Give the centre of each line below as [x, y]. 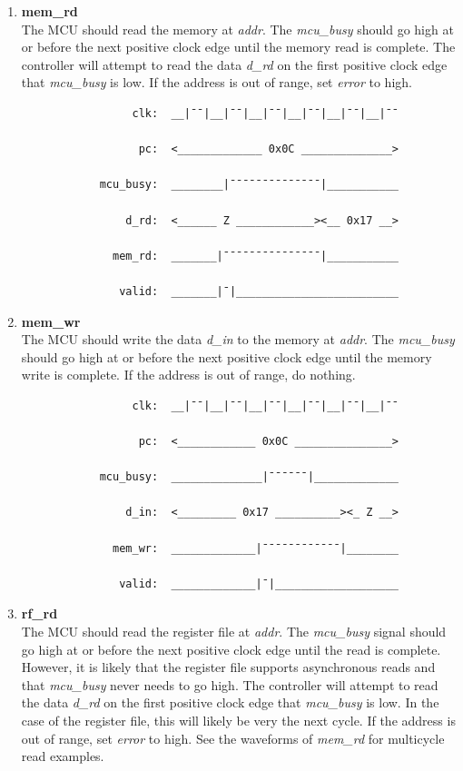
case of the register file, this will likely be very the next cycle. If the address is [238, 720]
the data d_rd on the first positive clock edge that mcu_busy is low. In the [230, 702]
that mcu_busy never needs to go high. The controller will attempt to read [230, 684]
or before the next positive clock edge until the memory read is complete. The [238, 47]
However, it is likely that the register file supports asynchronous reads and [228, 667]
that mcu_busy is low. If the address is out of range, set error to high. [217, 82]
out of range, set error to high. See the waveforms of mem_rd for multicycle [233, 738]
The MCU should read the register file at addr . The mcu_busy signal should [234, 631]
